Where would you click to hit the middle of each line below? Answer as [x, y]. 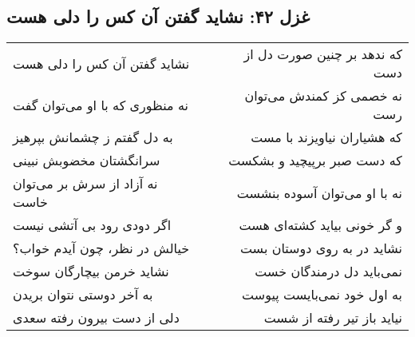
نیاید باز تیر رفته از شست [333, 318]
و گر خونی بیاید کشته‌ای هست [320, 225]
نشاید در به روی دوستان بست [321, 248]
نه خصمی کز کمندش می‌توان [323, 96]
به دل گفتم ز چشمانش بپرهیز [93, 137]
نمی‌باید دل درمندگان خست [328, 272]
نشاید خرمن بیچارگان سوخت [91, 272]
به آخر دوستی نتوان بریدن [83, 295]
